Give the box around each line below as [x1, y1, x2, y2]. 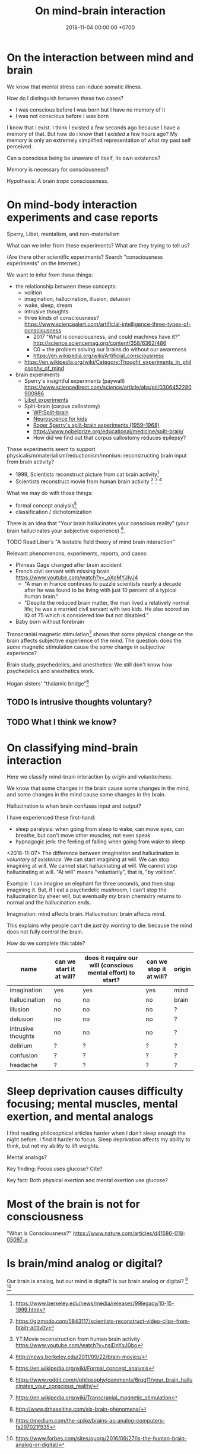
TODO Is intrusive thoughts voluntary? [7, 697, 153, 707]
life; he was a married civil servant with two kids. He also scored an [24, 605, 189, 612]
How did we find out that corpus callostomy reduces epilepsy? [33, 434, 186, 441]
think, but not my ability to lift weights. [7, 1142, 100, 1150]
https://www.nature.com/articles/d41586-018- [72, 1230, 186, 1237]
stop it [148, 965, 167, 973]
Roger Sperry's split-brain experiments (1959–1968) [33, 421, 160, 428]
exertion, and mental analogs [7, 1110, 154, 1123]
